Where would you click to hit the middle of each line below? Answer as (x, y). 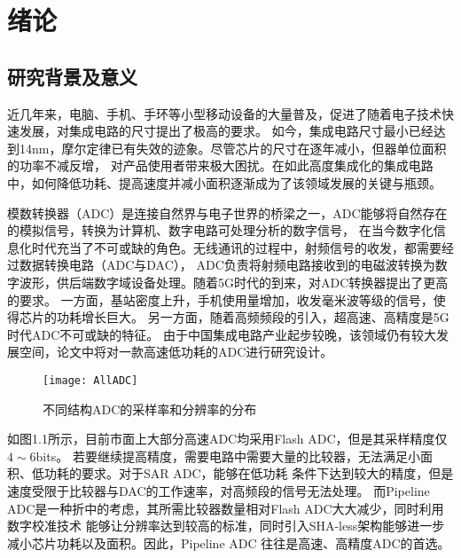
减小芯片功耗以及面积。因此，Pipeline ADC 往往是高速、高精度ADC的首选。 (229, 542)
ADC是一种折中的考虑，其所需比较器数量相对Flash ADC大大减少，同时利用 (226, 508)
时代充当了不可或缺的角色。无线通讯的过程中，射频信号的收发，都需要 (236, 247)
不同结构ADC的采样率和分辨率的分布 (150, 409)
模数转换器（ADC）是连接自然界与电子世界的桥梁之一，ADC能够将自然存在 (227, 212)
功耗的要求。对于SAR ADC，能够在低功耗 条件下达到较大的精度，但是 (249, 473)
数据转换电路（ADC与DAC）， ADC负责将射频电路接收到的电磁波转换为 (227, 265)
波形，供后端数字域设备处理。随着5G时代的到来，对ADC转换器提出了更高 (234, 282)
